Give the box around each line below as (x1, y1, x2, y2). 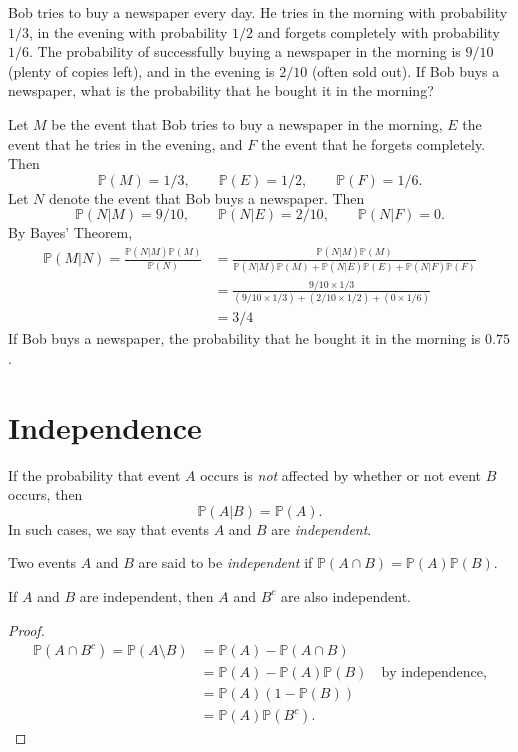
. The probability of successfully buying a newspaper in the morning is (29, 41, 461, 62)
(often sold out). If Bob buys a (311, 60, 500, 81)
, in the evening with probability (29, 21, 228, 42)
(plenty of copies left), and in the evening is (8, 60, 275, 81)
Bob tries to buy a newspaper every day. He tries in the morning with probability (8, 2, 508, 22)
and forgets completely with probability (257, 21, 500, 42)
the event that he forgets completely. (260, 133, 486, 154)
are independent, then (79, 585, 214, 606)
